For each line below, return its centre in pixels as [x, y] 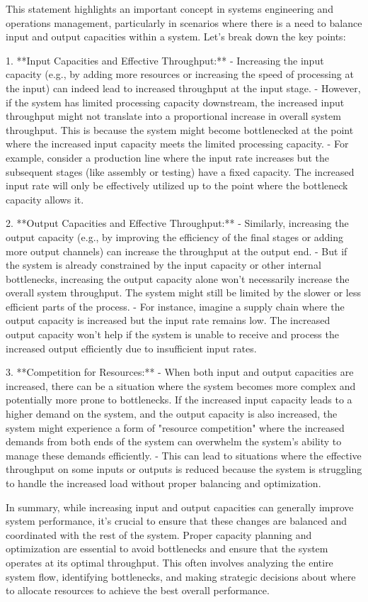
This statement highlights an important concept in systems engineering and [169, 9]
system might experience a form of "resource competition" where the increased [175, 427]
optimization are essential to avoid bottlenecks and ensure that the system [167, 548]
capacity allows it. [45, 199]
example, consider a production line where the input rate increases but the [167, 157]
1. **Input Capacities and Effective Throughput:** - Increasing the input [165, 60]
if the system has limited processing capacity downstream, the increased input [175, 102]
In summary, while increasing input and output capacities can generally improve [180, 507]
